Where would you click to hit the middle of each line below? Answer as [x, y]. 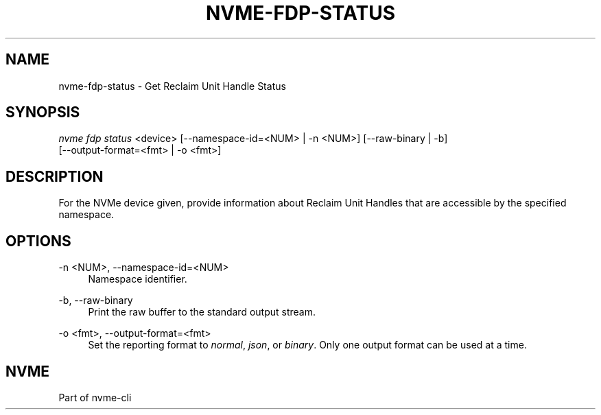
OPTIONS [38, 241]
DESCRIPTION [55, 176]
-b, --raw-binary [96, 300]
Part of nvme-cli [95, 397]
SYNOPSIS [43, 112]
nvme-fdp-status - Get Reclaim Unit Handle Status [172, 86]
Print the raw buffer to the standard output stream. [202, 312]
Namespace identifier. [138, 279]
